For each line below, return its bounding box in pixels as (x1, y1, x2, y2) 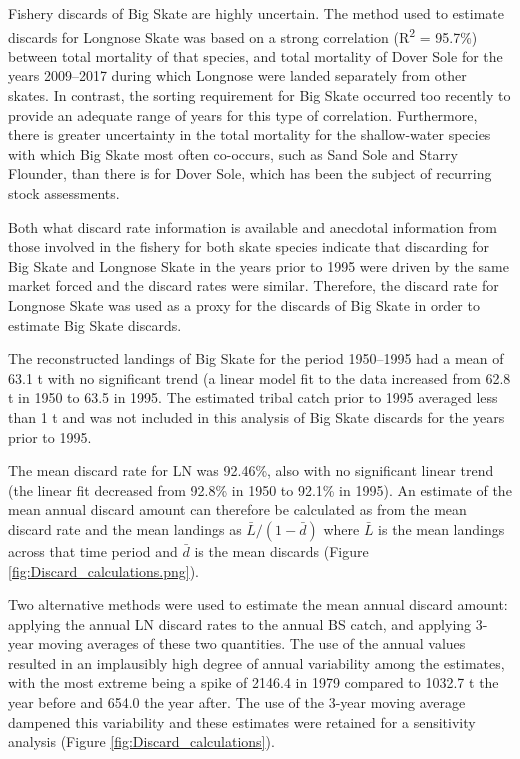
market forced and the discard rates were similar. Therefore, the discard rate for (8, 275, 499, 296)
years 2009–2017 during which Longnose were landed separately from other (8, 65, 467, 86)
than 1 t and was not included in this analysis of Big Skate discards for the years (8, 406, 505, 427)
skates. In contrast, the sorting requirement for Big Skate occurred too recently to (8, 85, 511, 106)
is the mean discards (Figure (194, 540, 369, 561)
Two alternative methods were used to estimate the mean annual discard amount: (8, 594, 508, 615)
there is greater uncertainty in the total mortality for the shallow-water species (8, 124, 491, 145)
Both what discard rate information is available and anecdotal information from (8, 216, 498, 237)
